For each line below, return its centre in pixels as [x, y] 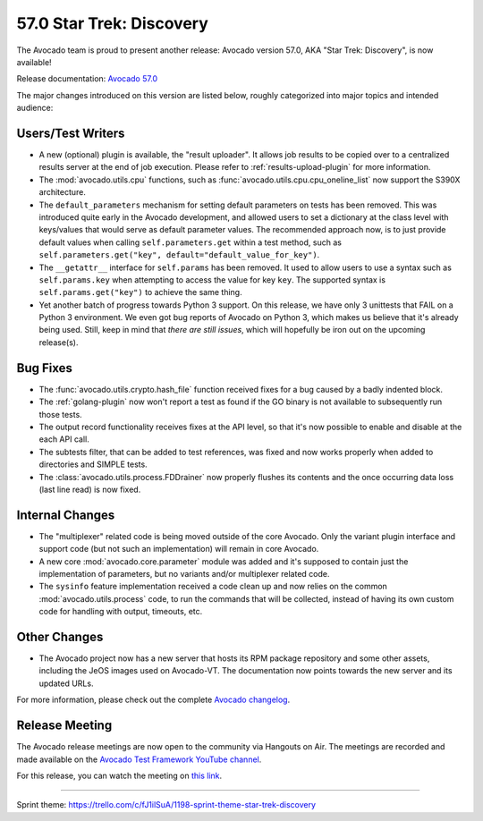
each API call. [64, 439]
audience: [35, 108]
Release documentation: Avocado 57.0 [87, 79]
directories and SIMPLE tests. [93, 464]
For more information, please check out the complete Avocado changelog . [153, 700]
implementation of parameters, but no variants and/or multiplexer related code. [184, 573]
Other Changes [60, 636]
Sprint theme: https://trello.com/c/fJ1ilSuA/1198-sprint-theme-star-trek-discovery [166, 805]
